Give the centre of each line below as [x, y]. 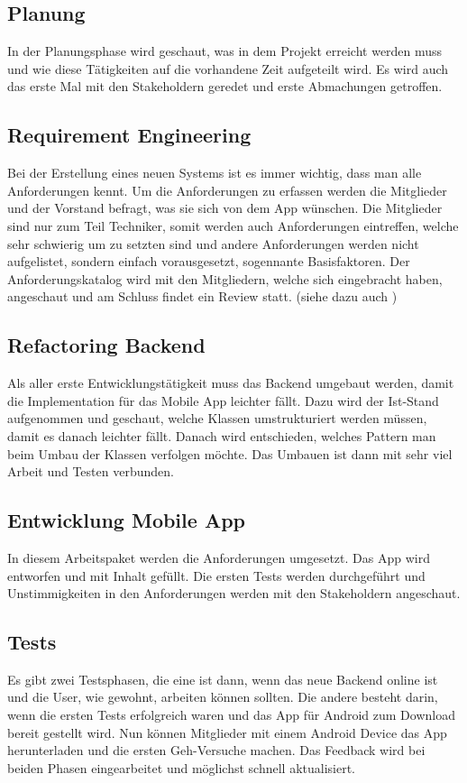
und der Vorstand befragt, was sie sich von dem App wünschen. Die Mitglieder [225, 208]
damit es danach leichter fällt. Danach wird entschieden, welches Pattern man [222, 435]
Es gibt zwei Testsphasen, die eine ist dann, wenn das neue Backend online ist [223, 679]
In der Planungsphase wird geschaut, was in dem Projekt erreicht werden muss [225, 51]
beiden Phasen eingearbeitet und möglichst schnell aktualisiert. [181, 767]
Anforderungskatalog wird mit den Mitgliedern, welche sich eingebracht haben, [225, 278]
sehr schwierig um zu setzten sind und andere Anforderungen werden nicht [213, 243]
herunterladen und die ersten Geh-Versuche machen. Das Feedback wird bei [216, 750]
